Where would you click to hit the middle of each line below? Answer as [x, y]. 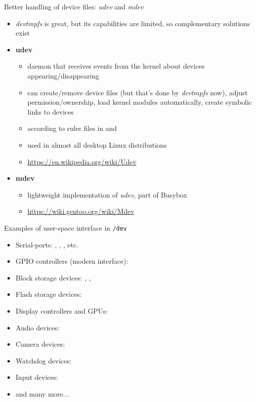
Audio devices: [38, 327]
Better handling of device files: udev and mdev [74, 6]
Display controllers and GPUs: [62, 310]
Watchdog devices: [43, 360]
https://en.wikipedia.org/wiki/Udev [82, 161]
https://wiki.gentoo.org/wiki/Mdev [81, 211]
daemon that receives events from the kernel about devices [116, 66]
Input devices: [37, 377]
